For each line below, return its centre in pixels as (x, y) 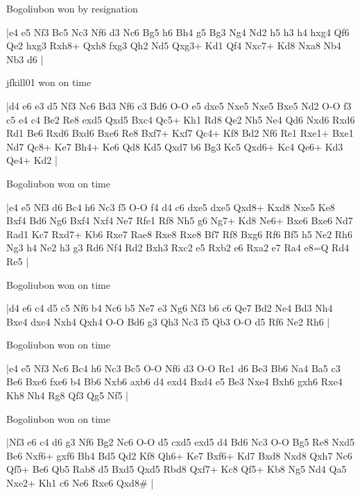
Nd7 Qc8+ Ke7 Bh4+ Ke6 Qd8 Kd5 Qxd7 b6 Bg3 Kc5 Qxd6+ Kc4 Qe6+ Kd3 (175, 146)
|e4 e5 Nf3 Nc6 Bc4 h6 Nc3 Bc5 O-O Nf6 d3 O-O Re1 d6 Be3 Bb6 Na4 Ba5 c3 (173, 368)
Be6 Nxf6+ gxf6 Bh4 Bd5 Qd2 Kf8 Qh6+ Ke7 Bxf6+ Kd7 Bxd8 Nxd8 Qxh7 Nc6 (179, 455)
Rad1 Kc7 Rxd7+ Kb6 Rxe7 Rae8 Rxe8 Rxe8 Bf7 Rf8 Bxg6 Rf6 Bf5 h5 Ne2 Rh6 (179, 234)
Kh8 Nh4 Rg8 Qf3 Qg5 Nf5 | (67, 395)
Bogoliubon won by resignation (72, 8)
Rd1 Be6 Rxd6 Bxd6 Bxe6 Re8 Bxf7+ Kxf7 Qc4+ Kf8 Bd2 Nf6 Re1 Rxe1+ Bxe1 (180, 133)
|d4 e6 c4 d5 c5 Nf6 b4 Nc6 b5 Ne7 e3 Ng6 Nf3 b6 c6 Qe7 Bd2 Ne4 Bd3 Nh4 (170, 308)
